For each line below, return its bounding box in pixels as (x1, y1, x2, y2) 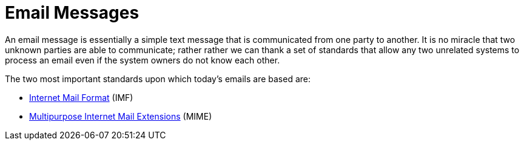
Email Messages (5, 2, 139, 23)
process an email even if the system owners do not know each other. (5, 54, 280, 65)
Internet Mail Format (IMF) (29, 92, 133, 103)
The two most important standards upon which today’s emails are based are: (5, 73, 311, 84)
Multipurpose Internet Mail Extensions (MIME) (29, 111, 212, 121)
